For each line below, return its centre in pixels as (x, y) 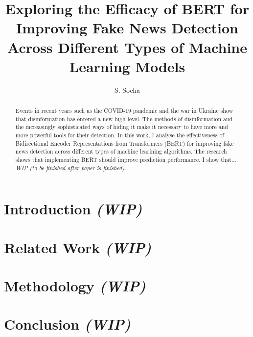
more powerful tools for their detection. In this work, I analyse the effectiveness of (120, 135)
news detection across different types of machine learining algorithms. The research (121, 151)
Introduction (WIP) (73, 209)
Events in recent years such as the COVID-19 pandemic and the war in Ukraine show (124, 111)
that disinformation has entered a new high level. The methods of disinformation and (124, 118)
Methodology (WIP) (75, 286)
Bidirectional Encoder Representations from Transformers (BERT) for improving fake (125, 143)
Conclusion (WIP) (67, 324)
